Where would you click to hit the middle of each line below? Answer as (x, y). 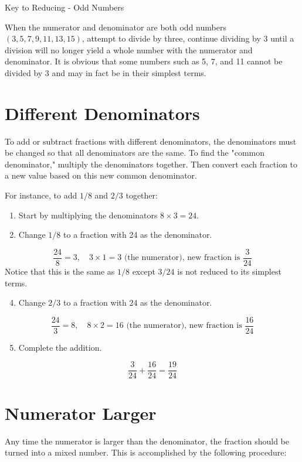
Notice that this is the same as (60, 271)
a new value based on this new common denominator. (101, 175)
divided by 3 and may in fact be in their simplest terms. (106, 72)
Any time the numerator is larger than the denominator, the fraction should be (147, 441)
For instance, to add (41, 195)
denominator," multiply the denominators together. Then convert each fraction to (151, 164)
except (144, 271)
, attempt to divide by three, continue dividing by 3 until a (188, 38)
